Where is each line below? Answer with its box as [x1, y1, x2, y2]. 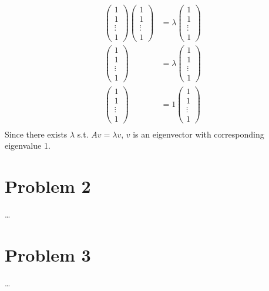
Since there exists [5, 128, 68, 140]
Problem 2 [5, 174, 91, 198]
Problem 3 [5, 242, 91, 266]
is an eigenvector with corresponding [133, 128, 264, 140]
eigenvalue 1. [5, 139, 51, 152]
